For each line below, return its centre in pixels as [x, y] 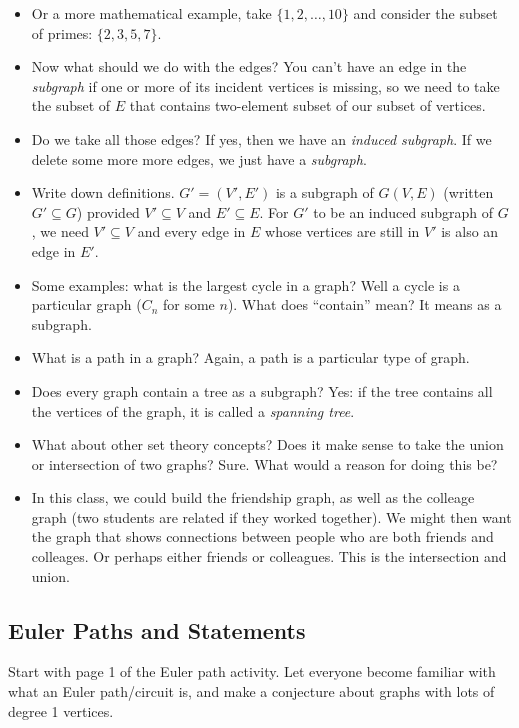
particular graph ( [86, 304]
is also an [470, 231]
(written [468, 192]
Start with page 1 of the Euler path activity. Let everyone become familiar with [252, 671]
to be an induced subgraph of [403, 211]
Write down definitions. [103, 192]
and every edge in [191, 231]
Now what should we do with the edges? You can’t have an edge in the [249, 66]
